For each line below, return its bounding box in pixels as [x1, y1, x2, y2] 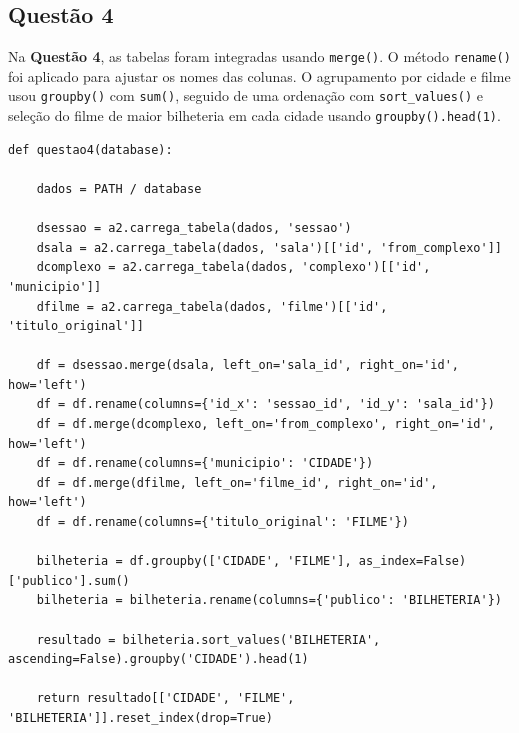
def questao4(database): [8, 142, 173, 157]
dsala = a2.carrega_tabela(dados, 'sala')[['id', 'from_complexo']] [36, 240, 502, 255]
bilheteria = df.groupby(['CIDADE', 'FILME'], [36, 554, 352, 569]
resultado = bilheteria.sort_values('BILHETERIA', [36, 632, 381, 647]
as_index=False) [358, 554, 467, 569]
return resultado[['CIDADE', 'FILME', [36, 691, 295, 706]
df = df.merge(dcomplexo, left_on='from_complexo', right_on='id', [36, 417, 495, 432]
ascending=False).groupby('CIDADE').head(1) [8, 652, 309, 667]
